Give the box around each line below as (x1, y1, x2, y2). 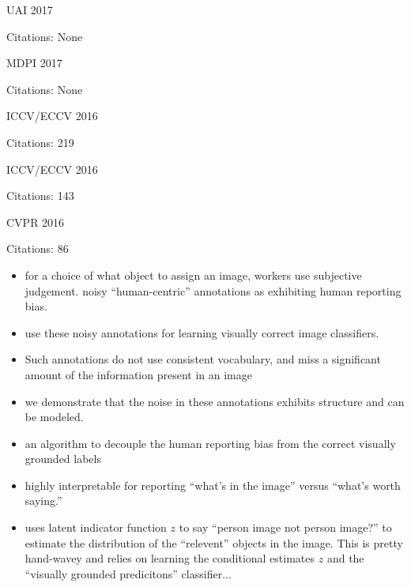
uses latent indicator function (25, 519, 167, 536)
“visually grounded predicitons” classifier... (25, 565, 232, 581)
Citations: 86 (6, 240, 69, 257)
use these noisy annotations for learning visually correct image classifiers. (25, 324, 379, 341)
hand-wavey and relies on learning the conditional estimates (25, 550, 315, 566)
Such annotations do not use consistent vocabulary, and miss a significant (25, 351, 381, 367)
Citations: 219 (6, 134, 74, 150)
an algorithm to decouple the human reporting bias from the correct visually (25, 435, 396, 451)
